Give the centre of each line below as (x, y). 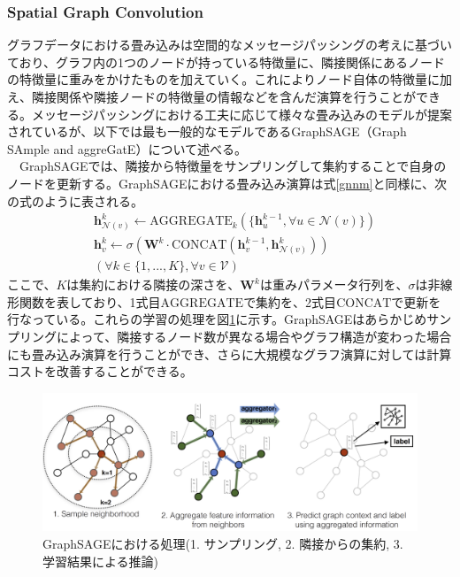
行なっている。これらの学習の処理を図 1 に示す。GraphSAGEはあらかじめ (217, 319)
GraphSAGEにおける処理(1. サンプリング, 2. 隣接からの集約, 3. (223, 543)
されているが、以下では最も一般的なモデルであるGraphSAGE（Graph (207, 131)
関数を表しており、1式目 (90, 301)
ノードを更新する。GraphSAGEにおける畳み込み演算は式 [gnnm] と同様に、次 (227, 183)
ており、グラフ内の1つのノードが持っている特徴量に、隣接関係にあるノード (226, 62)
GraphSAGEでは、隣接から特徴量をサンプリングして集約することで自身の (233, 166)
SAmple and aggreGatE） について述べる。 (127, 148)
